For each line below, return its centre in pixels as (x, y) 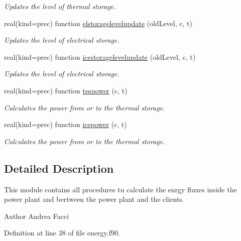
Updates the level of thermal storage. (60, 6)
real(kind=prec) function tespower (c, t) (66, 90)
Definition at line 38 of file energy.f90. (62, 233)
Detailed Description (59, 168)
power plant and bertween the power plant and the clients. (94, 199)
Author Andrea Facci (37, 216)
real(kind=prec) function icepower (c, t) (66, 124)
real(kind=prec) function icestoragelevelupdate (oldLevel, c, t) (100, 56)
